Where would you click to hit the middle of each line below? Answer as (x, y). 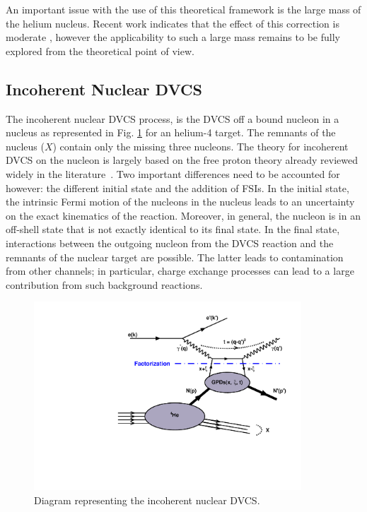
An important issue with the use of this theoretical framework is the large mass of (183, 9)
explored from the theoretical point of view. (100, 50)
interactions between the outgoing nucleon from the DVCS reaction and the (170, 243)
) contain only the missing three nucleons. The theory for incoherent (200, 146)
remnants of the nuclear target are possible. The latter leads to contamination (175, 257)
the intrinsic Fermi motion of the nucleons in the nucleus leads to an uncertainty (180, 202)
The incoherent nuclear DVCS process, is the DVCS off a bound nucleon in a (173, 118)
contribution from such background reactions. (104, 284)
